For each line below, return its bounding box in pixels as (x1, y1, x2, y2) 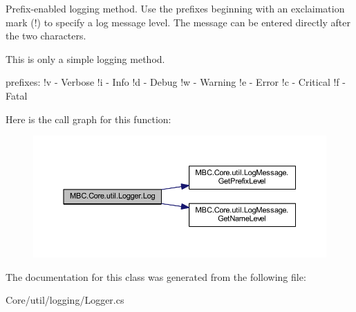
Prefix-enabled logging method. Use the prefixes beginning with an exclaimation (6, 1, 345, 15)
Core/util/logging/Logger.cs (6, 293, 124, 307)
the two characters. (6, 28, 86, 43)
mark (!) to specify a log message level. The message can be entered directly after (6, 15, 350, 29)
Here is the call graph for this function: (6, 111, 171, 126)
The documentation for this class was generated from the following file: (6, 269, 306, 284)
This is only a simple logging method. (6, 51, 165, 66)
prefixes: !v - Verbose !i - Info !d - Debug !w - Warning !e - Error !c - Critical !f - (6, 75, 346, 89)
